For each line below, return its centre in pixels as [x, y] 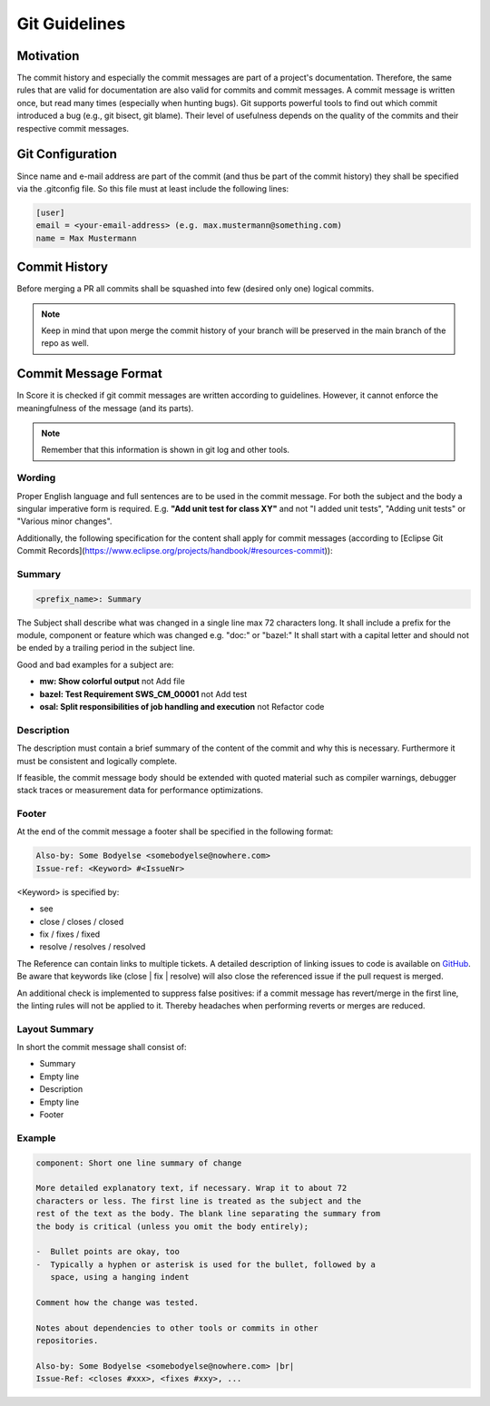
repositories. [67, 1341]
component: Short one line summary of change [139, 1163]
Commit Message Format [89, 374]
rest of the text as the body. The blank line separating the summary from [208, 1214]
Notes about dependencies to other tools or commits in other [177, 1328]
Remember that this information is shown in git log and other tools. [166, 450]
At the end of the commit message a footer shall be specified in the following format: [175, 831]
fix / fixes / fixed [70, 934]
